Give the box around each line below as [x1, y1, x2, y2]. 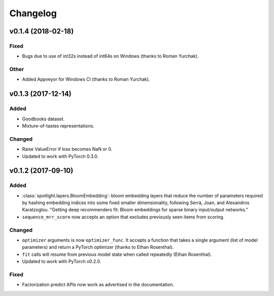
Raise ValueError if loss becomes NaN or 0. [22, 146, 113, 152]
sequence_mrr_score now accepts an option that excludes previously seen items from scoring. [22, 214, 225, 220]
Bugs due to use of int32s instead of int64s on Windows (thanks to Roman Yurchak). [22, 53, 199, 59]
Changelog [9, 8, 57, 19]
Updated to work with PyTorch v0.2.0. [22, 258, 101, 265]
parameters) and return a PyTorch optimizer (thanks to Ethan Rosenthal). [22, 244, 174, 250]
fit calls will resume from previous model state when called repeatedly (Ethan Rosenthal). [22, 251, 212, 257]
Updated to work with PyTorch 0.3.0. [22, 153, 99, 159]
